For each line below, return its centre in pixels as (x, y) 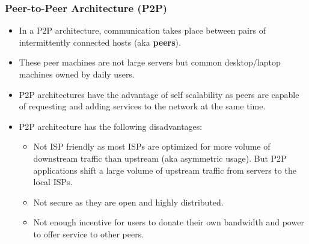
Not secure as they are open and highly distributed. (128, 202)
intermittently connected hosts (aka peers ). (100, 42)
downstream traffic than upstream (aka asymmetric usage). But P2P (160, 158)
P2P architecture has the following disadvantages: (111, 126)
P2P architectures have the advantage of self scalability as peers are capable (159, 94)
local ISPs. (53, 182)
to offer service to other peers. (89, 233)
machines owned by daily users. (77, 74)
